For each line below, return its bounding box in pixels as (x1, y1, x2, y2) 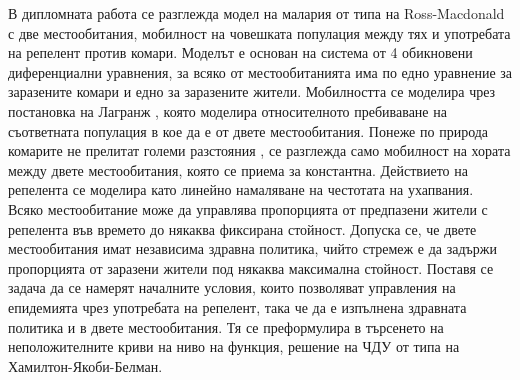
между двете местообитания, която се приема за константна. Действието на (8, 159, 468, 180)
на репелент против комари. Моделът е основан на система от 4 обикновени (8, 42, 473, 63)
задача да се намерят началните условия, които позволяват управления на (8, 277, 456, 298)
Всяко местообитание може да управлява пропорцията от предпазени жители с (8, 198, 488, 219)
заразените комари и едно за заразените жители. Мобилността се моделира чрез (8, 81, 496, 102)
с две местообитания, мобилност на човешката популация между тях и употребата (8, 22, 511, 43)
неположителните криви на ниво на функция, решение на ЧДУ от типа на (8, 336, 460, 357)
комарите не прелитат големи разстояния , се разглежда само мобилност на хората (8, 140, 511, 161)
